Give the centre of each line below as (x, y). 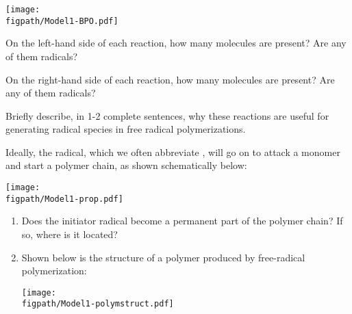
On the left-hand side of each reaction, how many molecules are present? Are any (176, 43)
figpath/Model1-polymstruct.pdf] (98, 304)
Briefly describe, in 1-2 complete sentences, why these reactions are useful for (167, 115)
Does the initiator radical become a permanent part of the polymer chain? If (182, 221)
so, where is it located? (70, 234)
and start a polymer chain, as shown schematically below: (126, 165)
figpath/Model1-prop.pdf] (64, 199)
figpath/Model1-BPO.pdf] (62, 21)
